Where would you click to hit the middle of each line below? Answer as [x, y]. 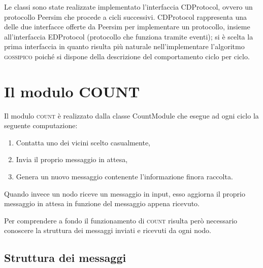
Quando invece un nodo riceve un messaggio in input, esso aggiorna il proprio [125, 193]
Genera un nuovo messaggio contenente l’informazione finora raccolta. [124, 177]
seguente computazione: [41, 125]
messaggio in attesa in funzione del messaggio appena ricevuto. [102, 203]
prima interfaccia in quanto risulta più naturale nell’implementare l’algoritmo [124, 46]
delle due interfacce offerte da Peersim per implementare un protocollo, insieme [127, 27]
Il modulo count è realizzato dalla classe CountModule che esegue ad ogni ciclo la [131, 115]
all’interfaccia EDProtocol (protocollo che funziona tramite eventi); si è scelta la [129, 36]
